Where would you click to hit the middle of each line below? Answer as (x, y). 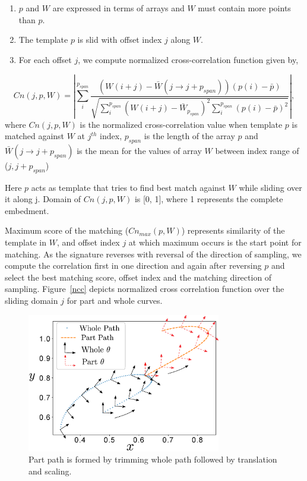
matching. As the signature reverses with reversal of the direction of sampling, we (153, 254)
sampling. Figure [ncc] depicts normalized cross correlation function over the (145, 289)
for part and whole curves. (115, 301)
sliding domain (31, 301)
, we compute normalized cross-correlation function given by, (188, 59)
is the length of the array (189, 136)
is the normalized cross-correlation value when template (181, 124)
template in (26, 242)
